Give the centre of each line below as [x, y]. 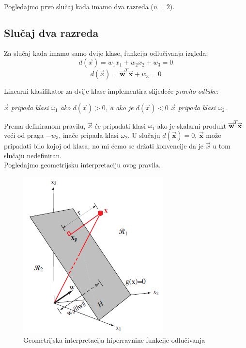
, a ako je [119, 107]
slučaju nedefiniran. [33, 155]
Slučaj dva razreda [51, 32]
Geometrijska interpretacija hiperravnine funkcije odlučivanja [114, 340]
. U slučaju [144, 135]
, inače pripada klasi [89, 135]
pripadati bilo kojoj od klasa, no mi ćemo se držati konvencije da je [104, 146]
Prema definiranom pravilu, [45, 125]
